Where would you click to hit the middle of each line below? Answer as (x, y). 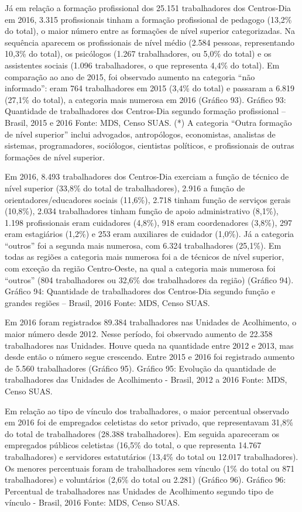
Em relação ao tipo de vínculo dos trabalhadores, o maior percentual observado (147, 410)
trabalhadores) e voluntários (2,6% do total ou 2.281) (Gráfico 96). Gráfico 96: (145, 480)
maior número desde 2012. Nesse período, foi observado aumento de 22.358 (139, 334)
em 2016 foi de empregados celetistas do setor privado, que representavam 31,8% (149, 422)
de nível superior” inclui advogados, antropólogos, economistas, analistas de (140, 134)
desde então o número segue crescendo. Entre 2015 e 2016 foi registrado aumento (150, 357)
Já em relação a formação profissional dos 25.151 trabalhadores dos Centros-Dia (148, 8)
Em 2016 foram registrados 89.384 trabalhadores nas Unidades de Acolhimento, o (151, 322)
